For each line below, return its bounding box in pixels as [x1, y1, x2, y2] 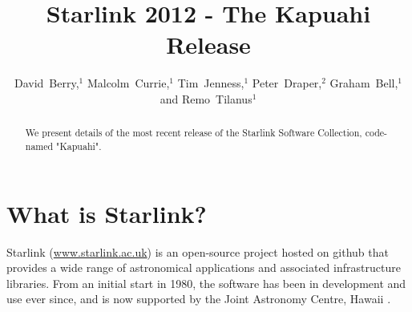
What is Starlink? [6, 197, 207, 229]
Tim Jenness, [177, 75, 244, 91]
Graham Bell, [329, 75, 398, 91]
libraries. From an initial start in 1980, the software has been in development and [6, 274, 406, 291]
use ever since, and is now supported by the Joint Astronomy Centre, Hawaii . [6, 290, 391, 307]
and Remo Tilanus [160, 90, 252, 107]
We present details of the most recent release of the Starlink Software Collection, [25, 126, 362, 140]
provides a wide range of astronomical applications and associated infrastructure [6, 259, 401, 276]
